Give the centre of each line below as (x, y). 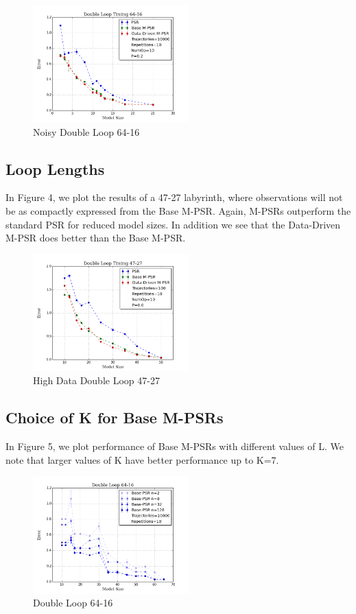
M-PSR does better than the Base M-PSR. (96, 238)
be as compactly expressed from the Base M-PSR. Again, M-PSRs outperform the (178, 211)
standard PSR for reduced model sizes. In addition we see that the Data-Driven (173, 224)
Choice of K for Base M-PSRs (115, 417)
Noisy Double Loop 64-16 (86, 131)
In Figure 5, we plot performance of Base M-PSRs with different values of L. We (175, 446)
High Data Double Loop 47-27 (96, 380)
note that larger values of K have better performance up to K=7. (142, 459)
